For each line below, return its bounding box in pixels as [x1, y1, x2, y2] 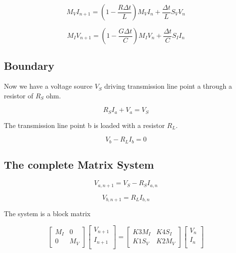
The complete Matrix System [4, 157, 154, 172]
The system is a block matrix [4, 208, 91, 218]
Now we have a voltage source [4, 81, 93, 91]
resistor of [4, 90, 33, 100]
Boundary [4, 58, 54, 73]
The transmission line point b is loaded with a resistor [4, 120, 165, 130]
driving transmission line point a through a [104, 81, 232, 91]
